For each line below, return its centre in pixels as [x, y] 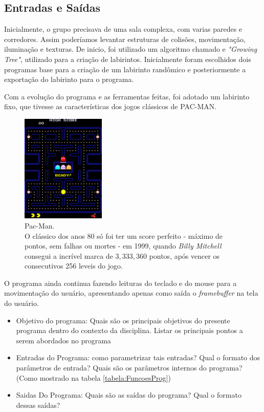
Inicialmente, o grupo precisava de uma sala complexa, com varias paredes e [123, 29]
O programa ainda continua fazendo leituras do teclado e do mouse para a [120, 283]
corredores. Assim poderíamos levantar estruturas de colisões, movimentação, [125, 39]
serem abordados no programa [63, 340]
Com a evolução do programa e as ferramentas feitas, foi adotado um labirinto [127, 96]
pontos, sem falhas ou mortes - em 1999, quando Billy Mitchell [123, 246]
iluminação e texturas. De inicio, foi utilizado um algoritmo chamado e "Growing [131, 49]
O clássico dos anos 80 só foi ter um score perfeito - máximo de [124, 235]
